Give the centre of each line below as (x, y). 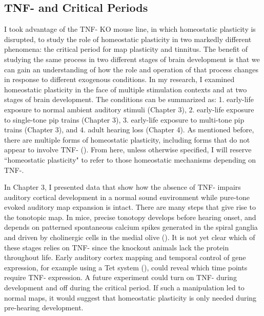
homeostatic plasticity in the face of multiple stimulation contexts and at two (126, 89)
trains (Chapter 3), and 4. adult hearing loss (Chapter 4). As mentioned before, (129, 130)
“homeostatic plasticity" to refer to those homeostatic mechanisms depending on (130, 159)
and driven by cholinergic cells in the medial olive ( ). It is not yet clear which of (130, 237)
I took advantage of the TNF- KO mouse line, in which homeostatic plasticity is (130, 29)
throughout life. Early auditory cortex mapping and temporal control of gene (125, 257)
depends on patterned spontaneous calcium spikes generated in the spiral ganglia (131, 227)
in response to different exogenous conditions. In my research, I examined (119, 79)
